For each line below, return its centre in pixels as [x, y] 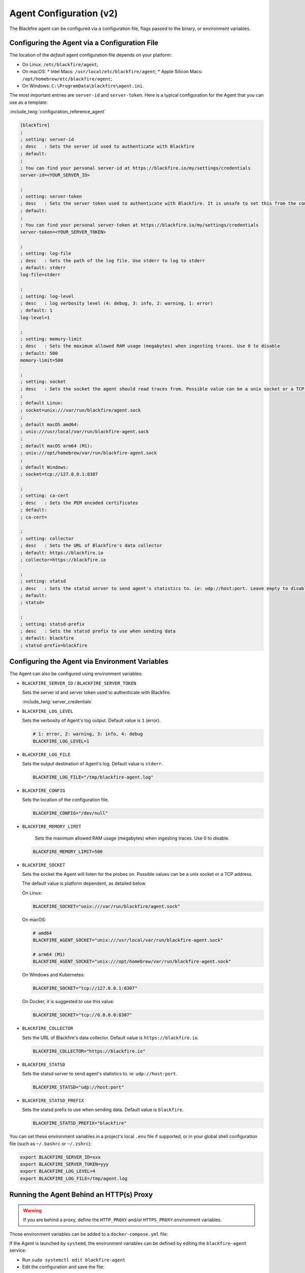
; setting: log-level [47, 296]
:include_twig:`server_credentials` [57, 702]
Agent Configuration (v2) [64, 13]
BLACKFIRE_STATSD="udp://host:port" [79, 1087]
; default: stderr [43, 268]
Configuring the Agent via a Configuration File [84, 43]
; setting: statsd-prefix [52, 624]
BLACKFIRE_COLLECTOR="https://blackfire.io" [89, 1051]
